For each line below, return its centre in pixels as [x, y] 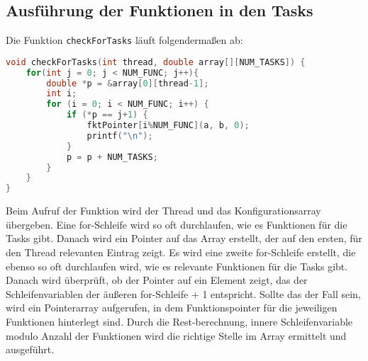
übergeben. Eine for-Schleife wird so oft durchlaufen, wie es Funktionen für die [177, 224]
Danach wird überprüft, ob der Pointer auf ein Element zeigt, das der [157, 280]
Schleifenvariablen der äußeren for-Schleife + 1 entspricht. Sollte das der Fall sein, [183, 293]
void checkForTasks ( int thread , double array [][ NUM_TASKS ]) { [156, 62]
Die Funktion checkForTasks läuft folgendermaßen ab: [124, 40]
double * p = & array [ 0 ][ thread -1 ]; [128, 83]
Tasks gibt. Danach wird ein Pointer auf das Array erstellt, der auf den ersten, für [184, 238]
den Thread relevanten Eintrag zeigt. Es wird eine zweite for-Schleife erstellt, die [181, 252]
